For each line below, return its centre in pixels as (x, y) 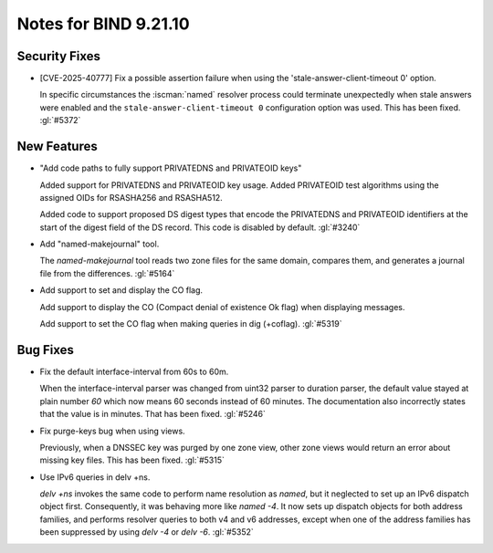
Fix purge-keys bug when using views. (113, 431)
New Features (57, 146)
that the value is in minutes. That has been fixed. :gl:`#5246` (153, 414)
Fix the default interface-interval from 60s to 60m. (134, 371)
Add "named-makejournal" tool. (100, 244)
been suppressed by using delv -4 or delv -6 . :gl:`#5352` (147, 532)
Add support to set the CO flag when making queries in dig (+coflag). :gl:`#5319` (191, 324)
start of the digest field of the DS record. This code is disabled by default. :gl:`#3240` (200, 227)
